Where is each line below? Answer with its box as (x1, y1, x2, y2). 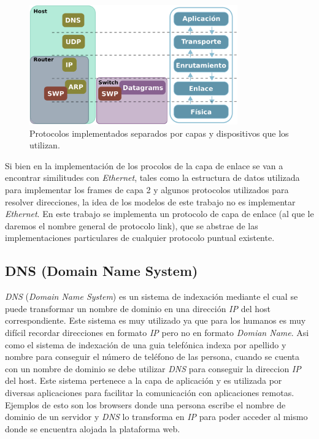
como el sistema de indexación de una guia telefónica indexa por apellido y (5, 338, 286, 351)
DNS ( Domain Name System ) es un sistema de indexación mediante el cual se (5, 290, 298, 303)
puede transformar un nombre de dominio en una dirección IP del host (5, 302, 271, 315)
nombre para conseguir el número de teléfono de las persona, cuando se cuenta (5, 350, 299, 363)
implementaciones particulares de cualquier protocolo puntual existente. (5, 231, 275, 244)
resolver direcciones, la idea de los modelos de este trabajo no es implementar (5, 195, 296, 208)
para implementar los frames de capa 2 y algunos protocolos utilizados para (5, 183, 289, 196)
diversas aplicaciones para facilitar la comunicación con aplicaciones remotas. (5, 386, 294, 399)
